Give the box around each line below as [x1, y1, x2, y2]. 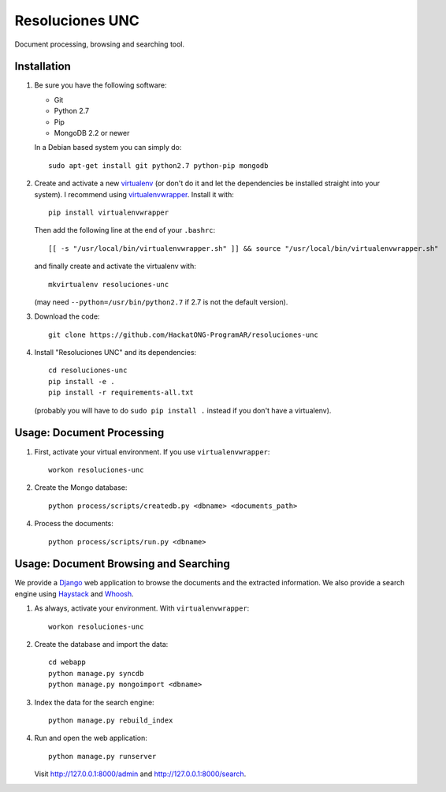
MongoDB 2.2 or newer [54, 129, 130, 138]
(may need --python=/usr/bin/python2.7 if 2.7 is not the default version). [34, 297, 288, 307]
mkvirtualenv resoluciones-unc [48, 280, 169, 289]
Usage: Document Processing [14, 426, 165, 439]
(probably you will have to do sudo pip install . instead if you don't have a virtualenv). [34, 405, 332, 415]
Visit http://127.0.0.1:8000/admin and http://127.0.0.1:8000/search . [34, 769, 247, 779]
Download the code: [34, 312, 100, 321]
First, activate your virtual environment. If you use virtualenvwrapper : [34, 446, 270, 457]
